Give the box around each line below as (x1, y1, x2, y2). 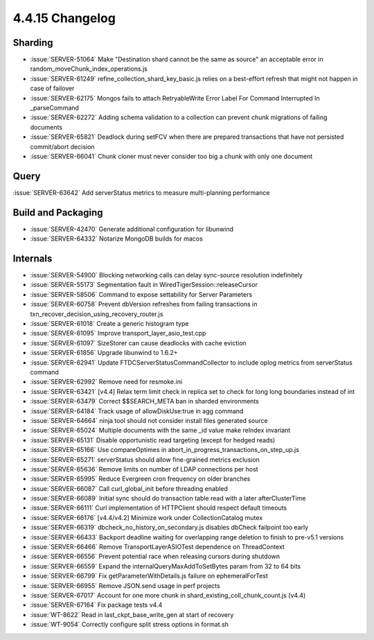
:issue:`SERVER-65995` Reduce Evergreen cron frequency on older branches (30, 475, 251, 483)
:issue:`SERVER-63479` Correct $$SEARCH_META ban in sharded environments (30, 397, 259, 406)
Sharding (12, 37, 53, 49)
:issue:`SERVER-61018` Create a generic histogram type (30, 320, 189, 328)
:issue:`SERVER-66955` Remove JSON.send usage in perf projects (30, 581, 221, 589)
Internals (12, 252, 53, 264)
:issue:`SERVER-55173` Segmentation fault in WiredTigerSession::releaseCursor (30, 281, 258, 289)
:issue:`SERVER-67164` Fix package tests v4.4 (30, 600, 163, 609)
